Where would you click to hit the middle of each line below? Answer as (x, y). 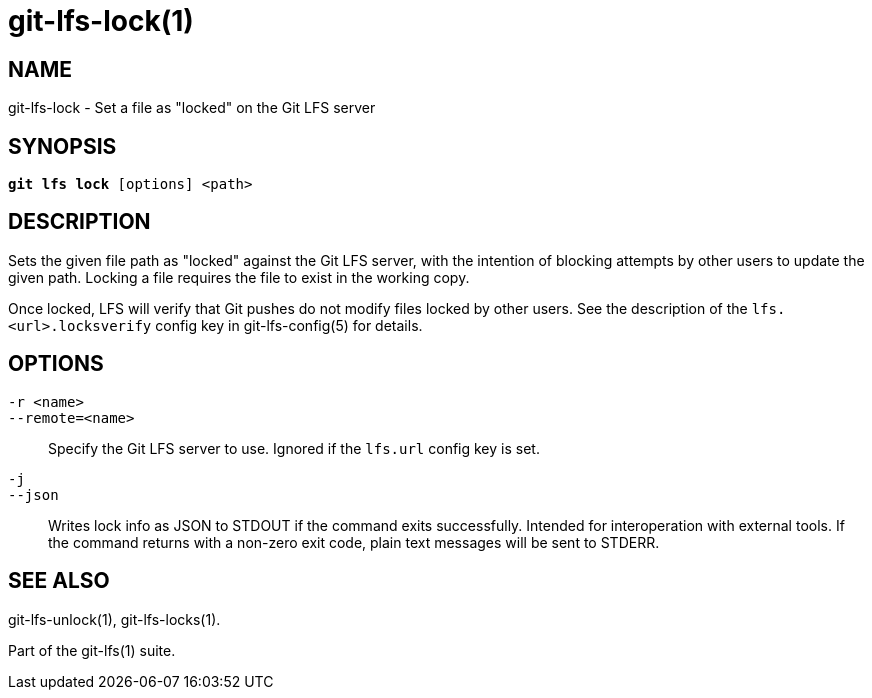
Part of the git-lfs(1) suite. (92, 650)
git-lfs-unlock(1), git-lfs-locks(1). (114, 619)
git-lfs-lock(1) (101, 21)
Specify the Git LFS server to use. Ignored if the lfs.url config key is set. (294, 448)
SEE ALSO (59, 581)
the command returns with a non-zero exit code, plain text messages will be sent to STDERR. (354, 542)
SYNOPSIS (62, 146)
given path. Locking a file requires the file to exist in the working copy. (239, 277)
